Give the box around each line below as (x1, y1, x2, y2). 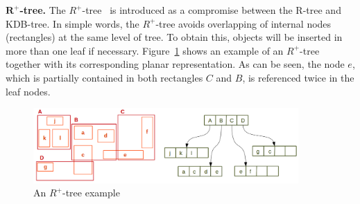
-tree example (62, 185, 120, 200)
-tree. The (19, 3, 66, 17)
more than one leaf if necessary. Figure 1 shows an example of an (6, 43, 284, 57)
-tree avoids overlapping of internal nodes (155, 16, 332, 30)
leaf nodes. (6, 84, 51, 98)
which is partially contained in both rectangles (6, 70, 203, 84)
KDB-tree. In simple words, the (6, 16, 139, 30)
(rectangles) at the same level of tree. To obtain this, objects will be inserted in (6, 30, 343, 44)
